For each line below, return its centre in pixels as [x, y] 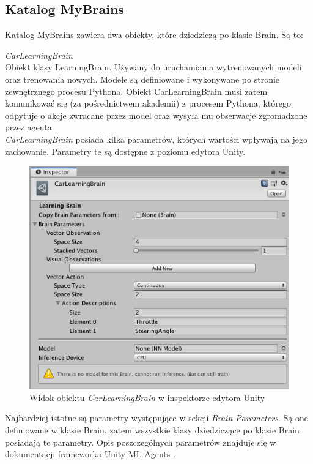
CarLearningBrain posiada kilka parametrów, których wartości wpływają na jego [156, 139]
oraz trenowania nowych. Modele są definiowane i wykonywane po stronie [142, 79]
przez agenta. [30, 127]
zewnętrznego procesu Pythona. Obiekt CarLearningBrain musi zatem [136, 91]
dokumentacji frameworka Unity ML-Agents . [90, 454]
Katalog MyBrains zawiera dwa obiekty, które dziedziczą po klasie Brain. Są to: [154, 35]
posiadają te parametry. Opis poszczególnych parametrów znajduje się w [141, 442]
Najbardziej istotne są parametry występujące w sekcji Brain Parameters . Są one [156, 418]
